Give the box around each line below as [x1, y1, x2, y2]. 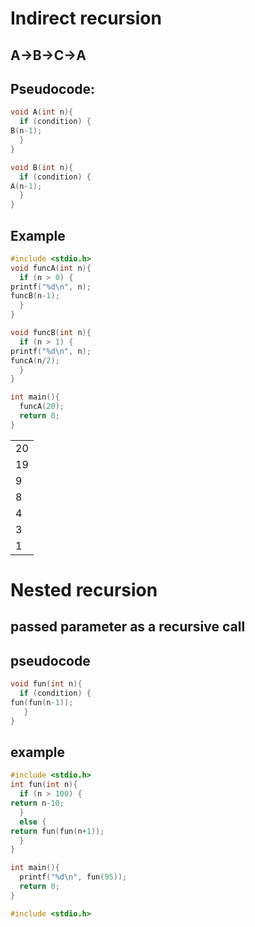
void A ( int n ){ [10, 107, 74, 117]
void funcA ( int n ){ [10, 263, 92, 273]
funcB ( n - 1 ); [10, 291, 60, 301]
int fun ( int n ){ [10, 780, 78, 790]
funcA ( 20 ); [19, 402, 65, 412]
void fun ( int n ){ [10, 679, 83, 689]
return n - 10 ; [10, 798, 65, 809]
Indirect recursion [10, 7, 162, 30]
